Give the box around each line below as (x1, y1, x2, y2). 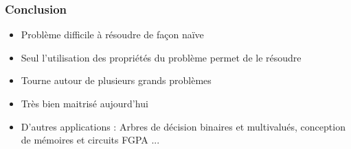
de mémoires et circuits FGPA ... (21, 133, 160, 147)
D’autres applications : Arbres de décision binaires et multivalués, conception (21, 119, 346, 133)
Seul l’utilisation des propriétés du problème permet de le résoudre (21, 50, 302, 64)
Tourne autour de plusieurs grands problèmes (21, 73, 212, 87)
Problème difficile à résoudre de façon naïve (21, 27, 204, 42)
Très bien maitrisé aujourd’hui (21, 96, 148, 110)
